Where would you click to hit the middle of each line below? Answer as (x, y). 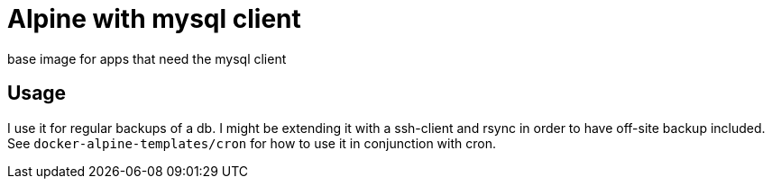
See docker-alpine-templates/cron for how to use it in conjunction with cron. (252, 143)
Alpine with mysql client (154, 19)
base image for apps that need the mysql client (147, 58)
